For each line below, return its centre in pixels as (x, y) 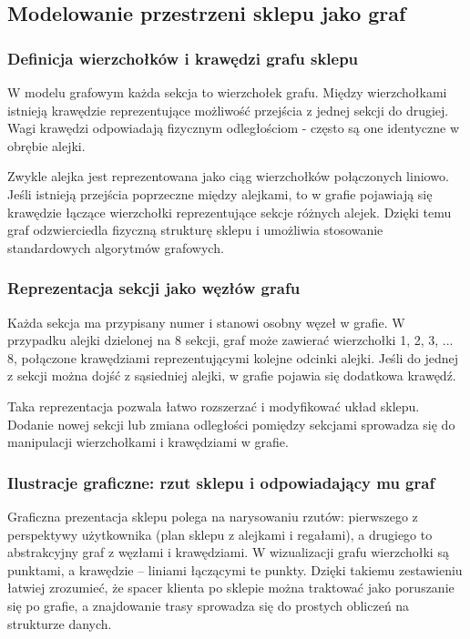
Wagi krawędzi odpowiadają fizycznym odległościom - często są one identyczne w (234, 128)
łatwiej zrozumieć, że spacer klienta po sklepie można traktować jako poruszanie (231, 588)
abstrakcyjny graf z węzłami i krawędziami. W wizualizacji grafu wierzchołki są (228, 552)
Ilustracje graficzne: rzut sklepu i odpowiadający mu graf (221, 482)
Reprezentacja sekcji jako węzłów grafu (154, 288)
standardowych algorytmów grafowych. (116, 247)
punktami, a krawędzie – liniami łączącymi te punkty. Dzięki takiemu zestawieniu (235, 569)
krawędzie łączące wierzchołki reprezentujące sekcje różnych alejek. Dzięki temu (230, 212)
